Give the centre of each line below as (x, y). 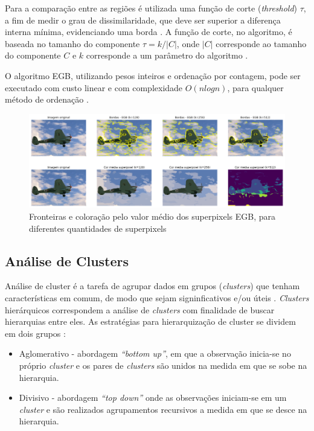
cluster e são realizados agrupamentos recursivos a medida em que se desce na (163, 409)
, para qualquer (255, 87)
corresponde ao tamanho (261, 43)
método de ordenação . (47, 99)
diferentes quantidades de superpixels (98, 228)
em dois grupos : (35, 333)
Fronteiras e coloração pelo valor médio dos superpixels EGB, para (152, 216)
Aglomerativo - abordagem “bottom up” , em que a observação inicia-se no (155, 353)
